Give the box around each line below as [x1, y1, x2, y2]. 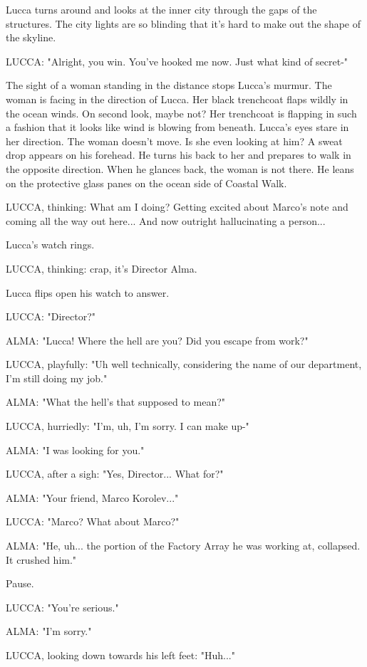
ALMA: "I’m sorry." [6, 624, 92, 639]
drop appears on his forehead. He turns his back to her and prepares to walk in [6, 147, 351, 162]
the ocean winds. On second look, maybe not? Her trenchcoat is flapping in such [6, 105, 357, 120]
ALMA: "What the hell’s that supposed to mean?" [6, 394, 226, 409]
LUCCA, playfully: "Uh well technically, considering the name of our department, [6, 357, 362, 372]
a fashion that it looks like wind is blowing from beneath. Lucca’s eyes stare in [6, 120, 349, 135]
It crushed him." [6, 552, 77, 567]
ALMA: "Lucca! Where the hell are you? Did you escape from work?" [6, 332, 309, 347]
